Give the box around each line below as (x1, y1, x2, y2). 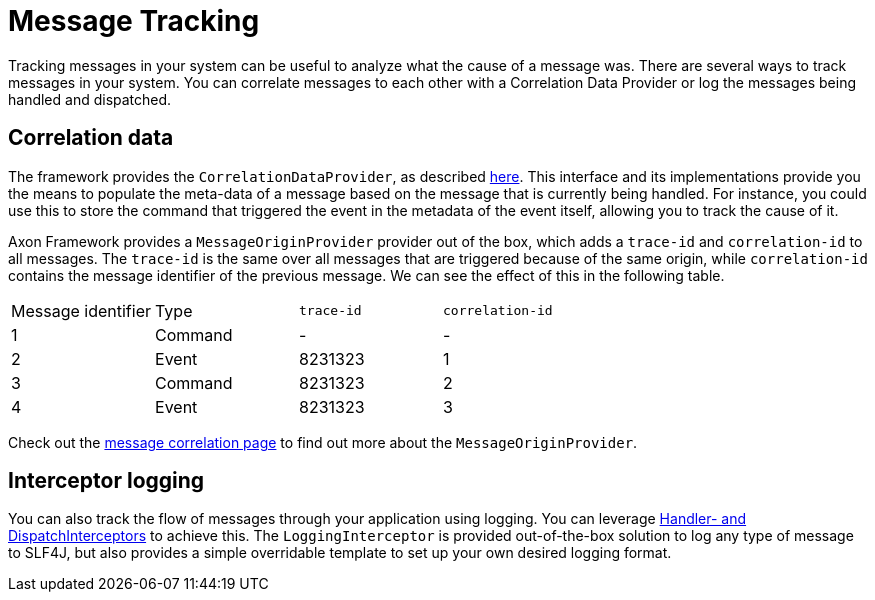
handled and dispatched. (8, 90, 172, 108)
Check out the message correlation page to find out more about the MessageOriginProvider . (8, 433, 638, 451)
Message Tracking (8, 4, 260, 38)
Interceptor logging (8, 468, 205, 494)
